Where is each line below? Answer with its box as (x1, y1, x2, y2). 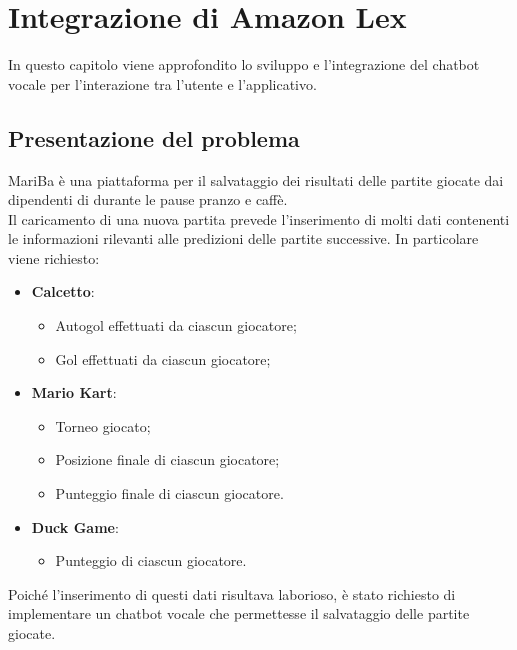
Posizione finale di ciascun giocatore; (55, 449, 280, 470)
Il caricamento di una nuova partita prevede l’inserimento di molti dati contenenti (8, 208, 510, 229)
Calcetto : (31, 281, 95, 302)
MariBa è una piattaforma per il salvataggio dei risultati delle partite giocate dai (8, 169, 504, 190)
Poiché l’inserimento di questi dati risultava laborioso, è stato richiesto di (8, 583, 456, 604)
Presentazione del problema (8, 122, 300, 153)
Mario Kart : (31, 382, 117, 403)
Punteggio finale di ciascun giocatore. (55, 483, 284, 504)
